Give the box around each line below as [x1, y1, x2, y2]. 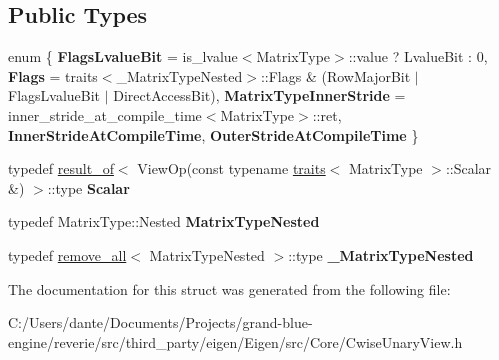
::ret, [312, 104, 342, 125]
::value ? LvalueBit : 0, [348, 46, 488, 67]
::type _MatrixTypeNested [288, 244, 474, 265]
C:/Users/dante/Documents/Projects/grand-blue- [8, 312, 313, 333]
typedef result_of [8, 158, 114, 179]
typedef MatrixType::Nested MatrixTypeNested [8, 211, 320, 232]
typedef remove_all [8, 244, 127, 265]
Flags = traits [8, 65, 98, 86]
